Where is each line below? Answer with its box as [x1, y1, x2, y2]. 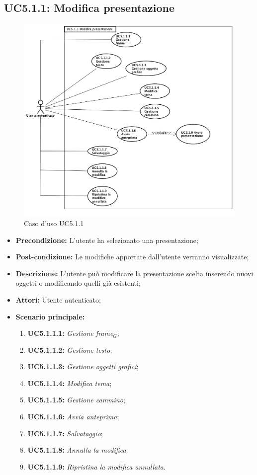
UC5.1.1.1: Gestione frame [27, 328, 113, 338]
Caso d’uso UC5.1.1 [24, 218, 84, 228]
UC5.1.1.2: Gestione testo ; [27, 344, 112, 355]
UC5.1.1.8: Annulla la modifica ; [27, 445, 128, 455]
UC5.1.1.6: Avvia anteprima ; [27, 411, 119, 422]
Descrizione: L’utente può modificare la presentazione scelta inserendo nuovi [15, 268, 254, 278]
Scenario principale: [15, 311, 85, 321]
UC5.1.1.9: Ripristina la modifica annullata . [27, 461, 166, 472]
